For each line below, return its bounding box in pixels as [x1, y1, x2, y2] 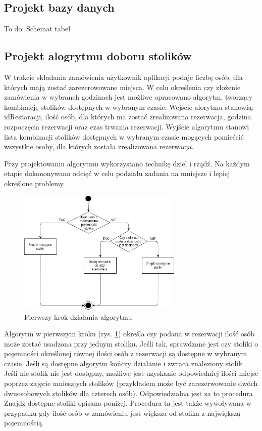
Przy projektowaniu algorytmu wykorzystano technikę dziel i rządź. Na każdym [4, 158, 250, 168]
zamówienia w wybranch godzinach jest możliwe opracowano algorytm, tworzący [4, 92, 253, 102]
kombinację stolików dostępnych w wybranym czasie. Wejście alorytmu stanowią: [4, 101, 254, 112]
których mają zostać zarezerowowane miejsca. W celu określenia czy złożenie [4, 81, 241, 92]
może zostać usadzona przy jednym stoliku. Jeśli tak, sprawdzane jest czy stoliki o [4, 338, 258, 349]
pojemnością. [4, 417, 44, 428]
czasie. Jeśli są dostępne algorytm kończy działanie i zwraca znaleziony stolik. [4, 358, 244, 368]
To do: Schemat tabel [4, 23, 71, 34]
